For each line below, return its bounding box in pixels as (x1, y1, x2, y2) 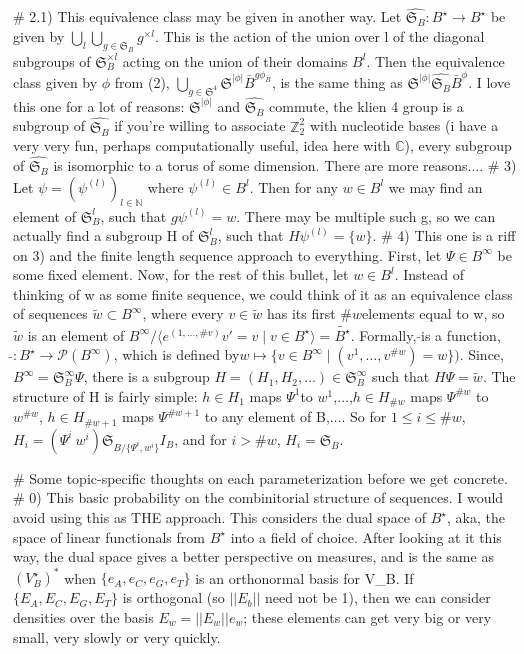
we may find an (388, 176, 483, 197)
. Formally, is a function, (350, 324, 501, 345)
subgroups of (13, 50, 91, 71)
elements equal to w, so (362, 303, 505, 324)
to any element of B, (204, 406, 330, 427)
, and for (174, 428, 227, 449)
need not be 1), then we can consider (264, 587, 491, 608)
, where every (142, 303, 224, 324)
